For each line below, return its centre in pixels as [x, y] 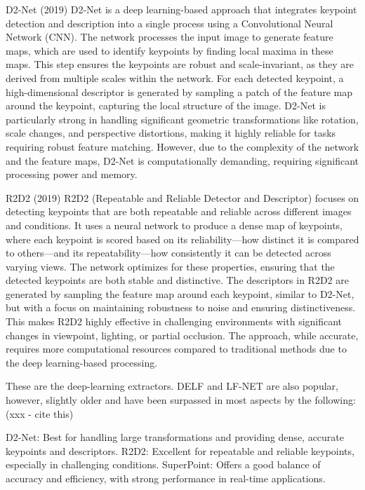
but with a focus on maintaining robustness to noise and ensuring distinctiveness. [181, 307]
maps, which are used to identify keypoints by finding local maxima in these [170, 50]
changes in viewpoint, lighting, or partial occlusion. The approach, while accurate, [182, 335]
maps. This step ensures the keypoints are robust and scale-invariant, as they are [180, 64]
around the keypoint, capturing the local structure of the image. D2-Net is [166, 106]
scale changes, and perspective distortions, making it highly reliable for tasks [171, 133]
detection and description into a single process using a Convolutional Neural [170, 23]
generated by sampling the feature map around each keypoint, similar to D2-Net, [180, 293]
